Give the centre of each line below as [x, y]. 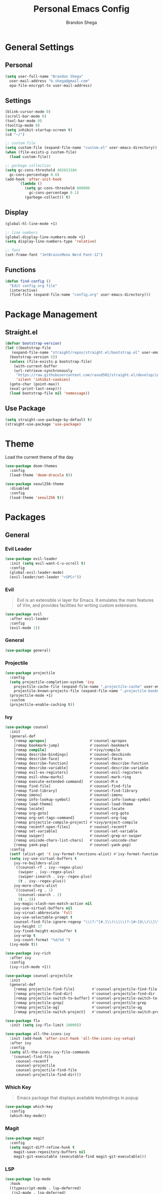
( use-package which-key [29, 1107]
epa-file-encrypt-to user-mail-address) [51, 85]
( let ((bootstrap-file [28, 348]
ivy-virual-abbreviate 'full [43, 913]
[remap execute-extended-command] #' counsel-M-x [66, 782]
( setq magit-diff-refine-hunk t [42, 1147]
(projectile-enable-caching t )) [42, 705]
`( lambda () [30, 184]
